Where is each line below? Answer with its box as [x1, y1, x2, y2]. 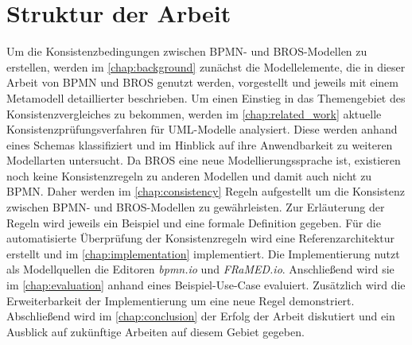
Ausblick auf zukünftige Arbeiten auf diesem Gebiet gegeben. [6, 323, 305, 339]
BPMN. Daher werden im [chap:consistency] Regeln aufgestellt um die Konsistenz [6, 183, 405, 200]
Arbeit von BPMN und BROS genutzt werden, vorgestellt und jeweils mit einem [6, 74, 398, 91]
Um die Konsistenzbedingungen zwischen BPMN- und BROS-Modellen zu [6, 43, 367, 60]
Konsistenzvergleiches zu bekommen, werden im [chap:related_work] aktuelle [6, 105, 382, 122]
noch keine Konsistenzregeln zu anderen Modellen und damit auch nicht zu [6, 167, 372, 184]
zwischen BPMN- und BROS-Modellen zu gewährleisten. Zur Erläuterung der [6, 199, 385, 215]
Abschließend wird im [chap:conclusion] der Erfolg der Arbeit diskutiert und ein [6, 308, 395, 324]
